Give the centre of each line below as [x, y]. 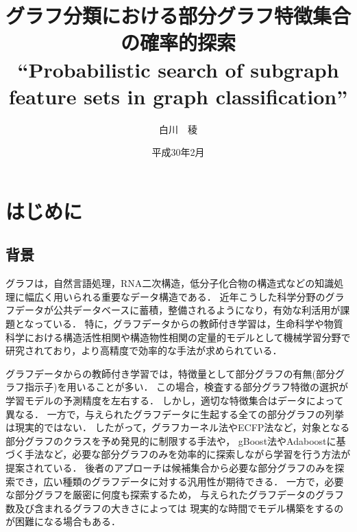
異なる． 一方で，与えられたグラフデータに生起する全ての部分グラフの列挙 [175, 414]
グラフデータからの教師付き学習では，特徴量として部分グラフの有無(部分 [171, 373]
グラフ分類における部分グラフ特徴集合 [178, 15]
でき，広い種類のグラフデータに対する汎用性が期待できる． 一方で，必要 [179, 481]
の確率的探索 [178, 42]
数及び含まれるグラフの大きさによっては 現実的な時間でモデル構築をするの [175, 508]
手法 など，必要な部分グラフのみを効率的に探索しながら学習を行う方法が [187, 454]
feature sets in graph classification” [178, 96]
